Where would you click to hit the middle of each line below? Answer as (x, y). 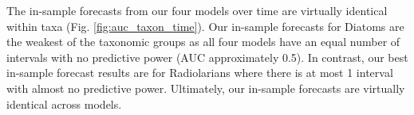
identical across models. (64, 103)
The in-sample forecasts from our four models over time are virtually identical (197, 10)
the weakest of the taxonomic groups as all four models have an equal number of (203, 42)
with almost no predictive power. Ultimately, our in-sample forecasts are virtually (206, 88)
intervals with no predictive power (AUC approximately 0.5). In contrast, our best (207, 57)
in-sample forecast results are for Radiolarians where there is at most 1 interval (200, 73)
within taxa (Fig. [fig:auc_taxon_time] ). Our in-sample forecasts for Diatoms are (205, 26)
